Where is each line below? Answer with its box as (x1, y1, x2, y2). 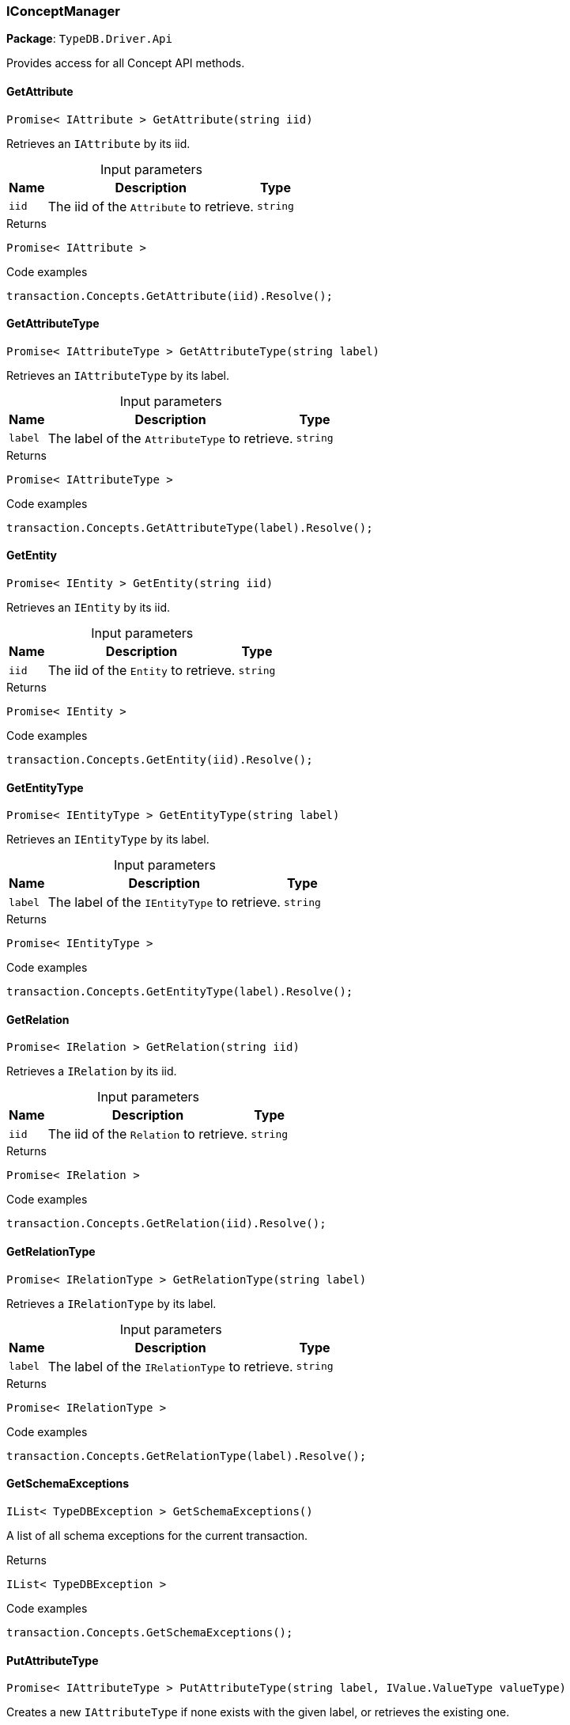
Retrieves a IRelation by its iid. (6, 1064, 177, 1079)
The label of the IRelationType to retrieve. (47, 1358, 293, 1374)
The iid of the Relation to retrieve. (47, 1126, 248, 1143)
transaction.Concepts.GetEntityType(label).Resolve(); (6, 985, 353, 999)
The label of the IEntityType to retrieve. (47, 894, 281, 911)
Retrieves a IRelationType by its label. (6, 1296, 217, 1310)
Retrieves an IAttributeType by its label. (6, 368, 230, 382)
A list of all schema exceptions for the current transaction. (6, 1528, 308, 1542)
